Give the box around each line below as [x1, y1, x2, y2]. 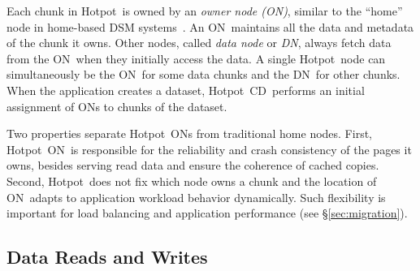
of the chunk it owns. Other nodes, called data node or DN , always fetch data [6, 34, 392, 51]
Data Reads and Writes [6, 244, 208, 269]
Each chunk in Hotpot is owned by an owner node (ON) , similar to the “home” [6, 2, 403, 19]
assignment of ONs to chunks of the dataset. [6, 97, 227, 114]
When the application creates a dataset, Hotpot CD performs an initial [6, 81, 365, 98]
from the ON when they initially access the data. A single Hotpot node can [6, 49, 386, 67]
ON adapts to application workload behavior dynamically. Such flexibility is [6, 188, 386, 205]
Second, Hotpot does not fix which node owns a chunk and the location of [6, 172, 377, 189]
